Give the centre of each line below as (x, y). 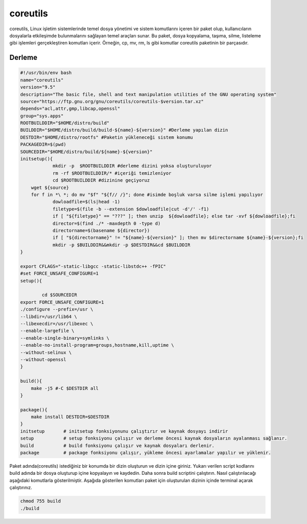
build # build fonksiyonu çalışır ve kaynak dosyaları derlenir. (117, 445)
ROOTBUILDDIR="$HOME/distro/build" (65, 123)
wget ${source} (50, 187)
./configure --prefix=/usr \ (57, 309)
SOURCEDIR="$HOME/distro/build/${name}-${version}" (86, 152)
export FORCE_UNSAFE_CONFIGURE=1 (62, 302)
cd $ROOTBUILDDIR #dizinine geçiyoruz (101, 180)
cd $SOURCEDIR (59, 295)
